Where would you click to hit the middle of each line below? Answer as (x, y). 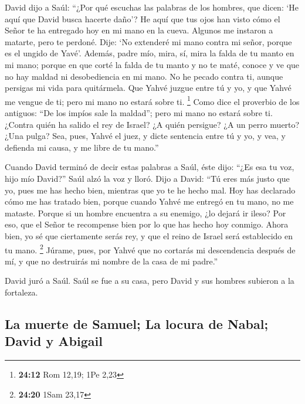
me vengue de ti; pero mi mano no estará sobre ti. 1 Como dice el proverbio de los (152, 100)
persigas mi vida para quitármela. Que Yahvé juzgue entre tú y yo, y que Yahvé (148, 88)
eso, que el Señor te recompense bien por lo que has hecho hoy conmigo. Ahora (147, 224)
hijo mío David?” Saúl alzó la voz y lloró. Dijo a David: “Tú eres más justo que (147, 178)
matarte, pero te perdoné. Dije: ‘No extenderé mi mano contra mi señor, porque (148, 41)
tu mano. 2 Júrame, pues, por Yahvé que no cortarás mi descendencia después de (150, 249)
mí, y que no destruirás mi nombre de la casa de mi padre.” (111, 261)
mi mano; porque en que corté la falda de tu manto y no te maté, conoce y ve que (152, 64)
